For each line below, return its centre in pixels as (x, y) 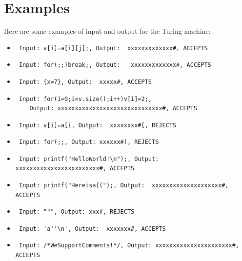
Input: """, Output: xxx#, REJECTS (77, 212)
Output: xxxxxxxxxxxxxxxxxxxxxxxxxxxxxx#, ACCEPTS (113, 109)
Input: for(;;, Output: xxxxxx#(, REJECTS (89, 142)
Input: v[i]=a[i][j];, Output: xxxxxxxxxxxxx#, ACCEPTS (113, 48)
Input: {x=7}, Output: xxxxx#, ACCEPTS (85, 82)
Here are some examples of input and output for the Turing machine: (107, 31)
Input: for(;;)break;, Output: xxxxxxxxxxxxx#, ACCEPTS (115, 65)
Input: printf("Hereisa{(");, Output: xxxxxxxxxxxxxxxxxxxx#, (124, 186)
